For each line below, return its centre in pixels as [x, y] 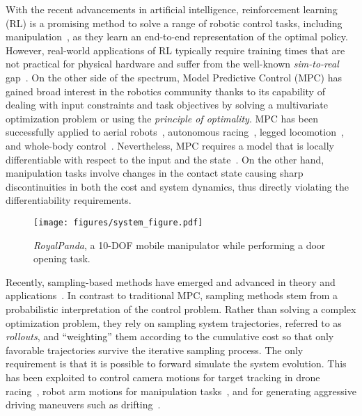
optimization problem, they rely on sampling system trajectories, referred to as [174, 322]
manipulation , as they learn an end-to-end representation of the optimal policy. [177, 37]
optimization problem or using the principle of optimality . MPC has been [162, 118]
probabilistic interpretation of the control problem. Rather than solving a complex [181, 309]
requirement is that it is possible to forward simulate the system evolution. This [176, 363]
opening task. [62, 258]
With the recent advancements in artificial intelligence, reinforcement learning [172, 9]
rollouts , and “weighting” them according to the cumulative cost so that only [170, 336]
